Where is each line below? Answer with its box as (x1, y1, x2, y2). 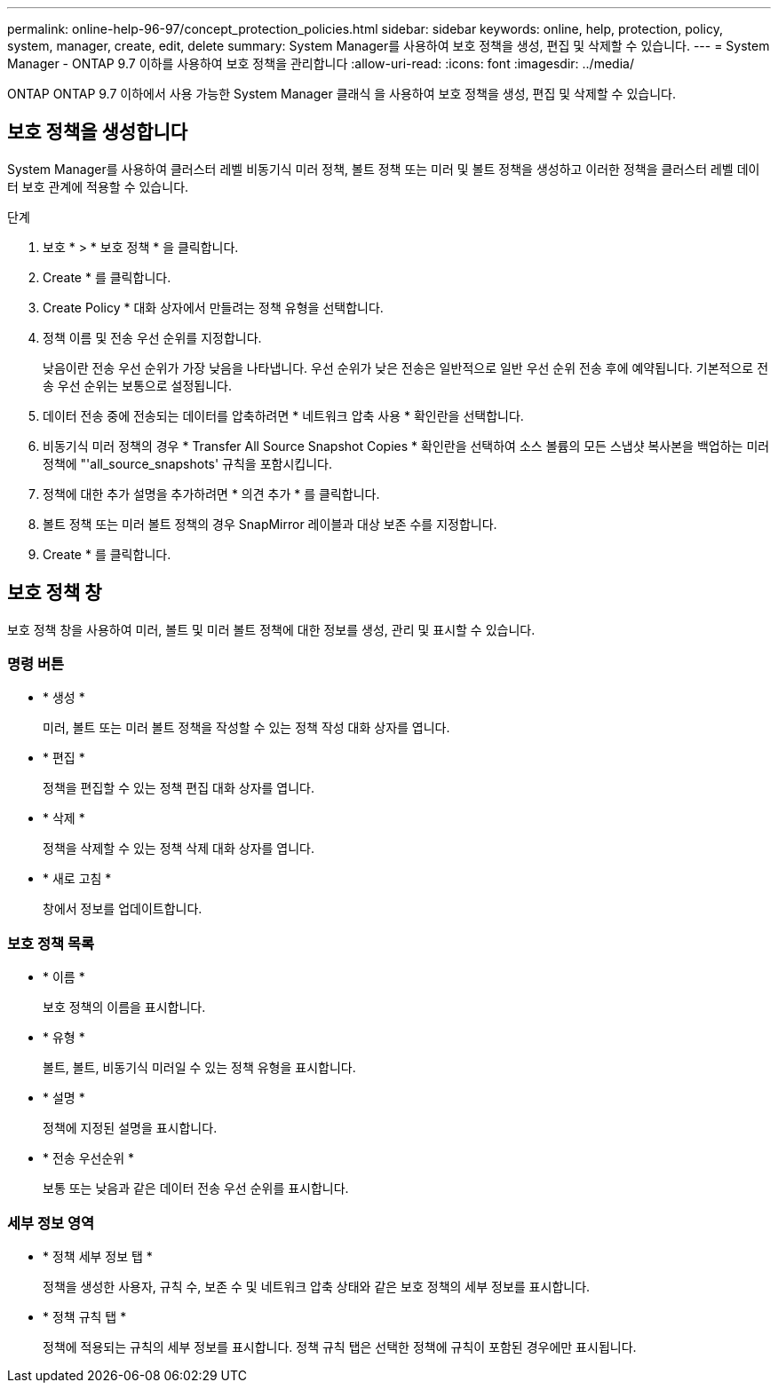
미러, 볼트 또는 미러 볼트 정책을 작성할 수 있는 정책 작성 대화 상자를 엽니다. (43, 720, 450, 736)
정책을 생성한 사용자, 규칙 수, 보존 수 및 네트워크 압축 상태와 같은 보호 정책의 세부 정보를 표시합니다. (43, 1278, 591, 1294)
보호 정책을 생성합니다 (7, 121, 188, 144)
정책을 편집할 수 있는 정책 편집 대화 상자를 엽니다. (43, 780, 315, 796)
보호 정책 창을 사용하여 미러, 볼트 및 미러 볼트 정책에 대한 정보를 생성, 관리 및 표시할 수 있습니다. (7, 621, 536, 637)
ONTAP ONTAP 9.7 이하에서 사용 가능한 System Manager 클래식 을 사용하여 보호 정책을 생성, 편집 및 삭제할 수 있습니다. (7, 86, 676, 101)
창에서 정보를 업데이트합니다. (43, 901, 202, 917)
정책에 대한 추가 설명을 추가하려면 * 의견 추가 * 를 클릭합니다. (43, 486, 380, 502)
